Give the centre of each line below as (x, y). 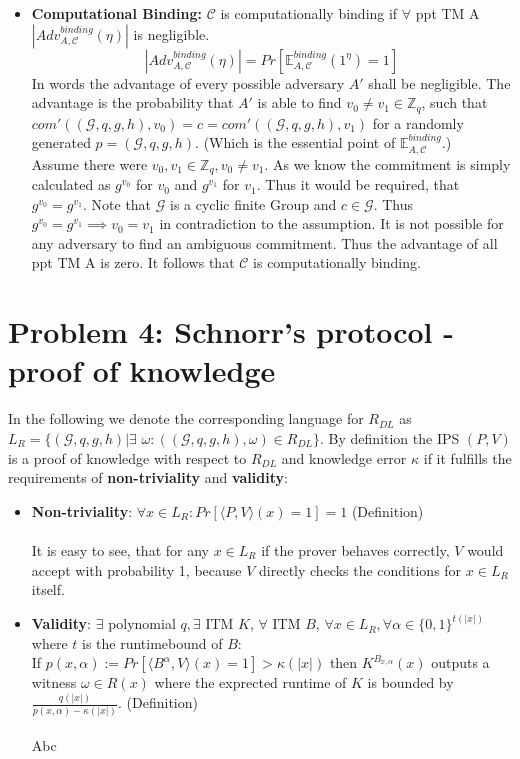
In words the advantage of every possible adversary (188, 82)
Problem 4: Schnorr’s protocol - (231, 331)
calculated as (71, 184)
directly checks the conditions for (360, 569)
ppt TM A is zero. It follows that (133, 262)
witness (54, 682)
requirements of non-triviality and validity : (148, 477)
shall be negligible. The (439, 82)
